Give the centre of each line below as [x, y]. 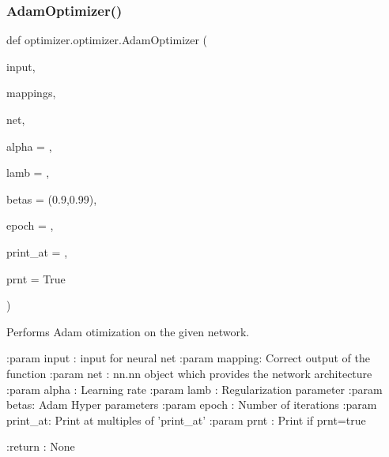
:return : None [41, 446]
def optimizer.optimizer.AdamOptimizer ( [107, 40]
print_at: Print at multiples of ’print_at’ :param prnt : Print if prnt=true [186, 420]
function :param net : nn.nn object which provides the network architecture [189, 373]
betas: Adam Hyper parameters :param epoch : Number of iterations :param [192, 405]
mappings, [31, 93]
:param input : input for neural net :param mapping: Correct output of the [188, 358]
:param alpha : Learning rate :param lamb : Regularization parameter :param [194, 389]
